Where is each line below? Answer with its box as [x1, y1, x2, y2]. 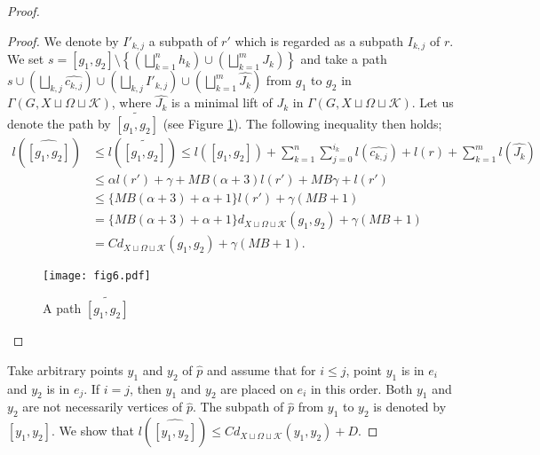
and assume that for [206, 360, 316, 379]
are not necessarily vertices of [22, 397, 183, 416]
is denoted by [373, 397, 447, 416]
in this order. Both [310, 379, 413, 397]
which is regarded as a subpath [234, 31, 404, 50]
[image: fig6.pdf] [43, 270, 151, 283]
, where [111, 93, 152, 112]
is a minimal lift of [171, 93, 273, 112]
